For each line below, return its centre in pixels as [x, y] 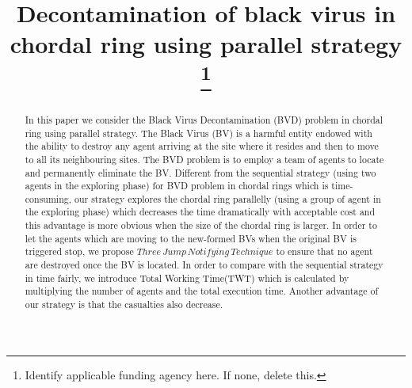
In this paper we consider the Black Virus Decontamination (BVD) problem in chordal [204, 119]
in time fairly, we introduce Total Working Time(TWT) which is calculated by [187, 278]
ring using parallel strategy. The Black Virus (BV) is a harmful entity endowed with [198, 133]
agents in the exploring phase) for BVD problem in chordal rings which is [177, 186]
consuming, [48, 198]
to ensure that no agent [324, 251]
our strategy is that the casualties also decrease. [124, 304]
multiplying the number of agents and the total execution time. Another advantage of [202, 291]
